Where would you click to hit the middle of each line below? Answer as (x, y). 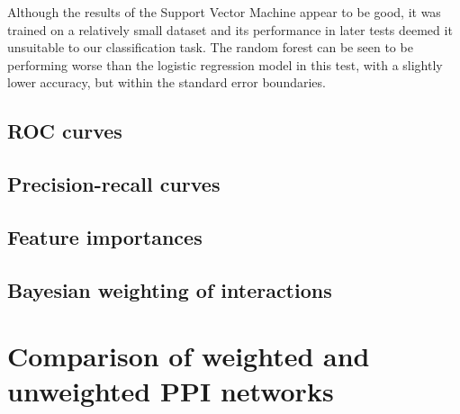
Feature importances (105, 236)
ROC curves (65, 131)
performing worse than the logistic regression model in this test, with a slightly (225, 64)
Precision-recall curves (114, 184)
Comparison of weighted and (189, 356)
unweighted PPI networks (171, 391)
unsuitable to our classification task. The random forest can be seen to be (210, 47)
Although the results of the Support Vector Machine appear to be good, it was (224, 12)
